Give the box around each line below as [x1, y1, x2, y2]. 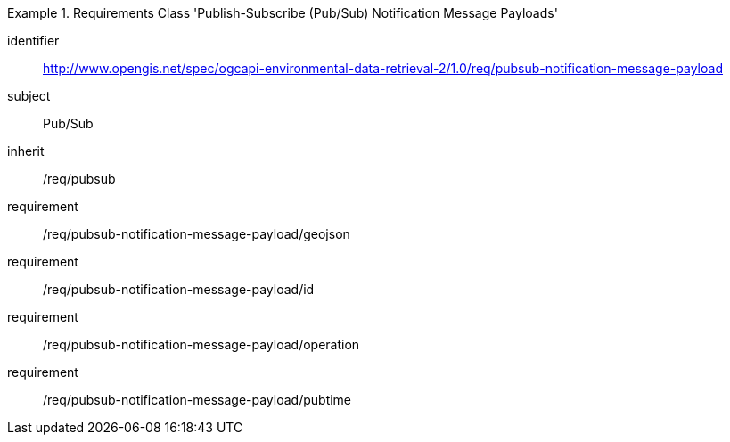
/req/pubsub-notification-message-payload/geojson [43, 226, 350, 241]
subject [7, 88, 51, 103]
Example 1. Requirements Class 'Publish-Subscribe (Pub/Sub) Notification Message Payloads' [7, 5, 558, 20]
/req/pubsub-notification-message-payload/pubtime [43, 392, 352, 407]
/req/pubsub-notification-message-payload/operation [43, 337, 360, 352]
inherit [7, 143, 45, 159]
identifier [7, 33, 60, 48]
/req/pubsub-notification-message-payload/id [43, 282, 315, 297]
